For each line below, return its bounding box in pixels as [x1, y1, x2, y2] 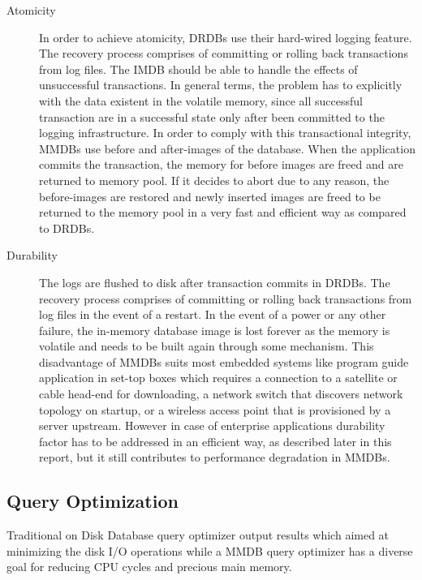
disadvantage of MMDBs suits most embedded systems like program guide [39, 353, 409, 370]
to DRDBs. [39, 219, 95, 236]
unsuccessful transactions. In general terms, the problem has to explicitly [39, 76, 403, 93]
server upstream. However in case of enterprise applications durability [39, 417, 385, 434]
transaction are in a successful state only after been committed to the [39, 108, 385, 125]
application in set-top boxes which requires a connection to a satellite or [39, 369, 398, 386]
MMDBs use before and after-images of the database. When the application [39, 140, 416, 157]
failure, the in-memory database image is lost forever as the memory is [39, 321, 390, 338]
